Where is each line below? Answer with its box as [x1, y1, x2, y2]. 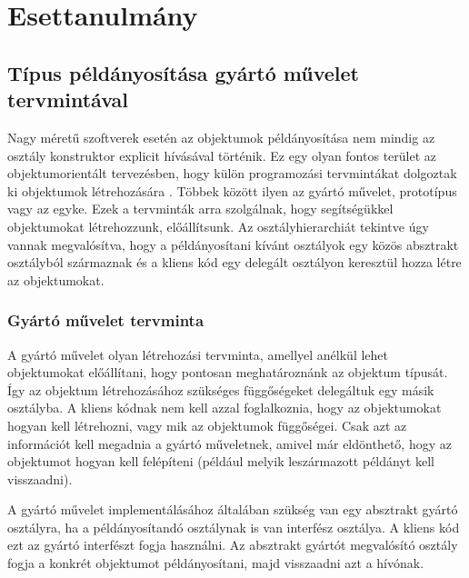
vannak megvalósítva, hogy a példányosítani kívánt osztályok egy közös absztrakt [7, 234, 459, 254]
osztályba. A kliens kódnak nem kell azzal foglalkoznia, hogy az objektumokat [7, 398, 442, 417]
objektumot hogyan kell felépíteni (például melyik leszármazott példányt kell [7, 452, 434, 471]
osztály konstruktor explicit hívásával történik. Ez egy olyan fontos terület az [7, 145, 436, 164]
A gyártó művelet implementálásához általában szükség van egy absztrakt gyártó [7, 500, 458, 519]
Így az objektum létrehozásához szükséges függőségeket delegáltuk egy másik [7, 380, 434, 399]
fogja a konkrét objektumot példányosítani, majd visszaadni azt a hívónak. [7, 553, 424, 573]
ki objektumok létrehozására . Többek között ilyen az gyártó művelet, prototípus [7, 181, 457, 200]
